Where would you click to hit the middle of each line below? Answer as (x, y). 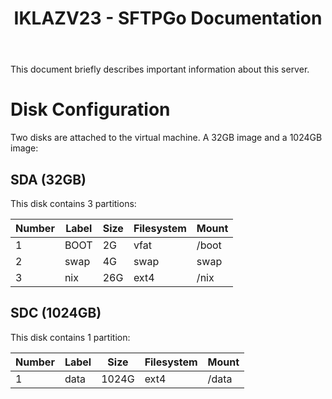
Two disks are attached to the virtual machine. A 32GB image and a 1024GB (166, 138)
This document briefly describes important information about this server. (160, 69)
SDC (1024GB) (56, 313)
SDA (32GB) (48, 179)
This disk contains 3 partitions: (73, 203)
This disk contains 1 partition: (70, 337)
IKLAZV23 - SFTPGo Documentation (168, 18)
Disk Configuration (90, 109)
